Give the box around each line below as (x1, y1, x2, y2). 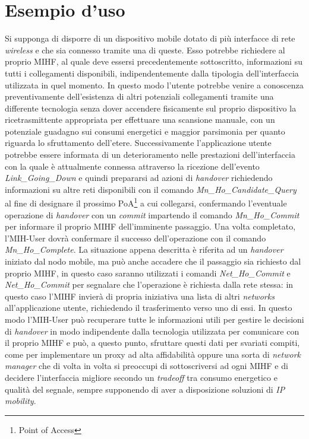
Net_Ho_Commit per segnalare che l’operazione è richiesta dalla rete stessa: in (5, 278, 294, 291)
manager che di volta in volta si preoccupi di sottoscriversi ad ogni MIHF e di (5, 360, 288, 372)
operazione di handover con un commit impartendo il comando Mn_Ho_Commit (5, 208, 299, 221)
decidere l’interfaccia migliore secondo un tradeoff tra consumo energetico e (5, 371, 278, 383)
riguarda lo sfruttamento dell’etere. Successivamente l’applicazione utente (5, 136, 272, 149)
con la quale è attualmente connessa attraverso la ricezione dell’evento (5, 160, 260, 172)
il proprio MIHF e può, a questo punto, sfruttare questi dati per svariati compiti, (5, 336, 300, 349)
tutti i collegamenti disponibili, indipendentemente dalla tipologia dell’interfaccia (5, 66, 299, 79)
